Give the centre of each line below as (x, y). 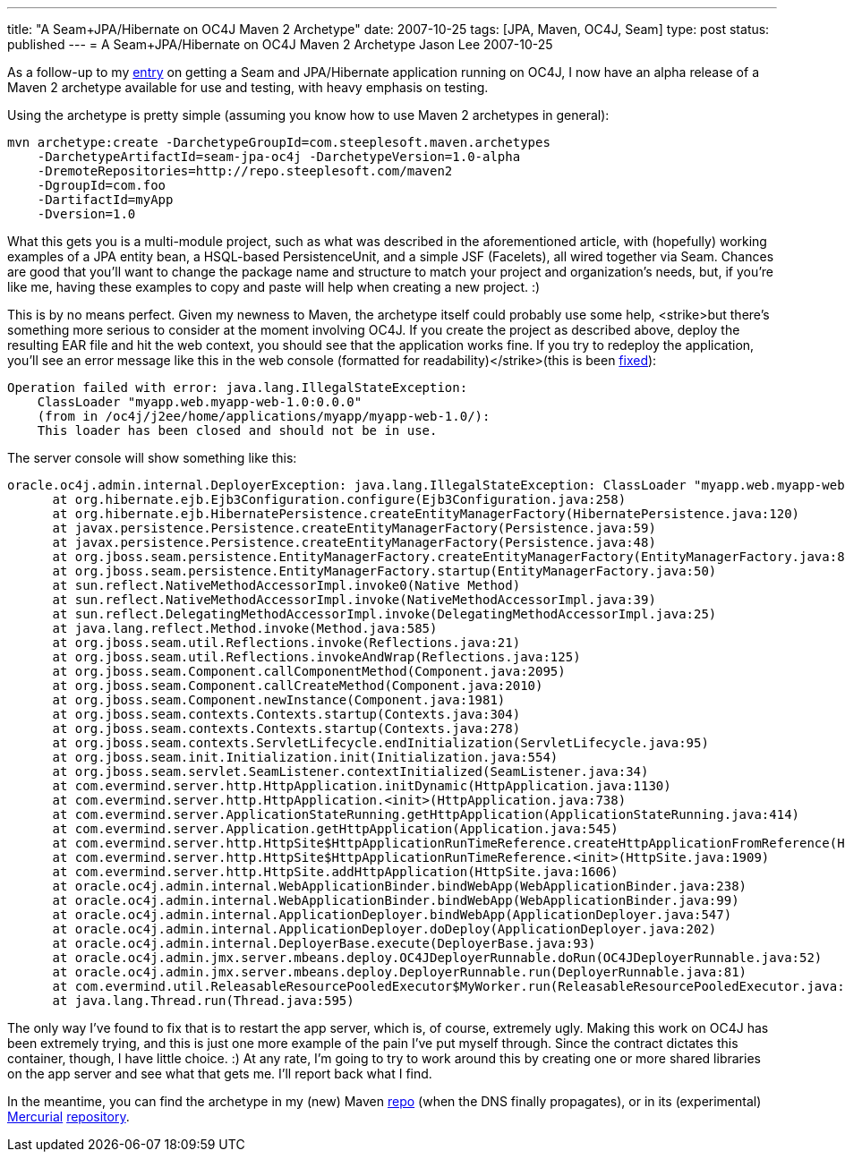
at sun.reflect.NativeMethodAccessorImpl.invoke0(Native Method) (286, 585)
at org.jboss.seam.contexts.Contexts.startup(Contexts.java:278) (286, 729)
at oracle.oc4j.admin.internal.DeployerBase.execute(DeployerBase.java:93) (324, 943)
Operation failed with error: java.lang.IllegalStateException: (238, 388)
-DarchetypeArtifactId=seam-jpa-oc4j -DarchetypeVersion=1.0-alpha (279, 157)
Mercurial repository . (68, 1116)
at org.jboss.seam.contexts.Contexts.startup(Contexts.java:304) (286, 714)
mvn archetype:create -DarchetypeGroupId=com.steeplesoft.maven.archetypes (279, 142)
